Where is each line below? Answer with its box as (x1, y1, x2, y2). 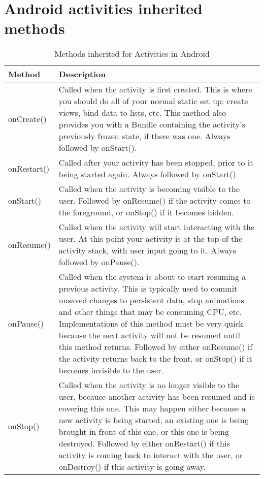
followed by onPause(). (58, 256, 140, 268)
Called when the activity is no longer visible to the (58, 379, 239, 391)
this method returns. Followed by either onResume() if (58, 341, 253, 353)
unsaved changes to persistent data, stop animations (58, 294, 244, 306)
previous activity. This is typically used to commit (58, 282, 238, 295)
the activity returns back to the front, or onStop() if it (58, 353, 252, 365)
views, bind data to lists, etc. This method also (58, 107, 226, 119)
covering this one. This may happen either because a (58, 402, 246, 414)
